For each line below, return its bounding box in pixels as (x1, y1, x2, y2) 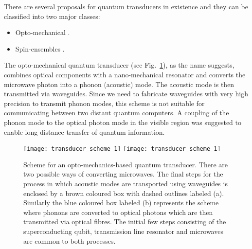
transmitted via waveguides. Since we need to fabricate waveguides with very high (4, 89, 248, 99)
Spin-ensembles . (15, 43, 65, 53)
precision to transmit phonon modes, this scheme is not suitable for (4, 98, 205, 108)
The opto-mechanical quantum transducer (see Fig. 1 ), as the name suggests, (4, 60, 234, 70)
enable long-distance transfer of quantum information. (4, 126, 165, 137)
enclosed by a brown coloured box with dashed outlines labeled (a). (23, 188, 224, 198)
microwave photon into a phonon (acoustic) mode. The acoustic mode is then (4, 79, 234, 89)
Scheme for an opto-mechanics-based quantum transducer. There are (23, 159, 228, 169)
